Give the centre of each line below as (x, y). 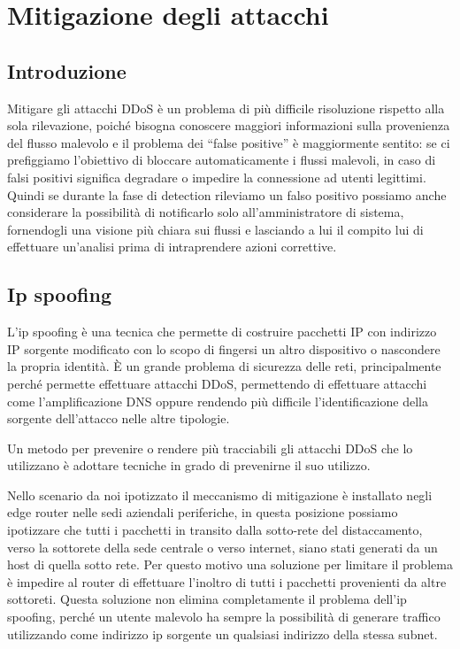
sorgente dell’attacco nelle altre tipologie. (119, 418)
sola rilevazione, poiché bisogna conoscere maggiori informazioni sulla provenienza (229, 125)
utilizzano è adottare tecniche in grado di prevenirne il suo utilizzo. (189, 465)
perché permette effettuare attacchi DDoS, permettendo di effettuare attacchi (217, 383)
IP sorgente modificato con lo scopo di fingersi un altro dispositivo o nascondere (224, 348)
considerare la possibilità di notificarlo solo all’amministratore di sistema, (206, 212)
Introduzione (67, 70)
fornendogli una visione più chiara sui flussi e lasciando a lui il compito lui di (215, 229)
